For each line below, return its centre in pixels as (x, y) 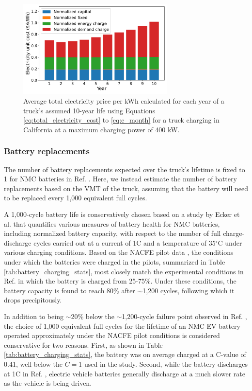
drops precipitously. (33, 300)
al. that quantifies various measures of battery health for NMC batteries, (112, 223)
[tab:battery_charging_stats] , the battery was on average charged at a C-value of (125, 354)
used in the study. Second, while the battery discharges (166, 364)
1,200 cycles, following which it (189, 290)
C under (230, 242)
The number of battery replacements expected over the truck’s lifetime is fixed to (125, 169)
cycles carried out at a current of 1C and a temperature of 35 (125, 242)
